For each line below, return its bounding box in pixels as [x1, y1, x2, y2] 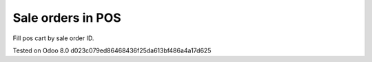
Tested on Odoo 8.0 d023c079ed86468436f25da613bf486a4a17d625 [12, 46, 211, 55]
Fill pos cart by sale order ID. [12, 34, 94, 42]
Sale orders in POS [12, 10, 122, 25]
